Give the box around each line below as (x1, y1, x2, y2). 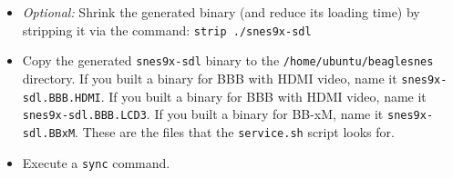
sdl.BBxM (22, 126, 76, 140)
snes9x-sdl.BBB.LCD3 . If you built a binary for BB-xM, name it (22, 104, 384, 124)
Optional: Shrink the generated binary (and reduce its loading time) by (22, 3, 420, 21)
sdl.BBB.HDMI (22, 91, 101, 104)
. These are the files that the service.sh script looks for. (75, 122, 395, 141)
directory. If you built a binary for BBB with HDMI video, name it (22, 68, 397, 87)
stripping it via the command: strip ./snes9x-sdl (22, 20, 312, 39)
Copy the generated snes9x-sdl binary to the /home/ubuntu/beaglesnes (22, 51, 434, 70)
